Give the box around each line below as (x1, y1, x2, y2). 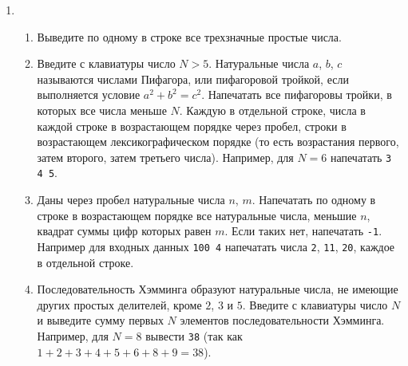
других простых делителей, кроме (37, 296, 202, 313)
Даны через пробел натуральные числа (37, 191, 225, 208)
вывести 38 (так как (145, 327, 243, 344)
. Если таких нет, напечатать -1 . (224, 222, 382, 239)
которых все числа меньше (37, 101, 167, 118)
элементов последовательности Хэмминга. (180, 312, 385, 329)
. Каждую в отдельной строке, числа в (179, 101, 366, 118)
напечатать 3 (330, 148, 392, 165)
